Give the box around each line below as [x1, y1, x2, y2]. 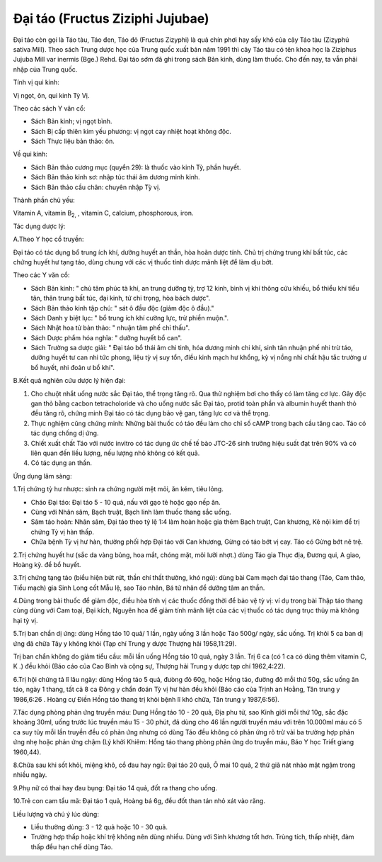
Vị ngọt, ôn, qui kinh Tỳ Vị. [13, 91, 90, 99]
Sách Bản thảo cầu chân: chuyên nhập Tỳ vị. [30, 183, 161, 191]
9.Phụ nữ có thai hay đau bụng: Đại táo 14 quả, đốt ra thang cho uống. [13, 783, 218, 792]
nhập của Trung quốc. [13, 65, 78, 74]
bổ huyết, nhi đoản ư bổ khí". [30, 363, 115, 371]
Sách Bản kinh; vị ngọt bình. [30, 117, 112, 125]
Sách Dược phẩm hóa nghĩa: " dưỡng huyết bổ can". [30, 333, 183, 342]
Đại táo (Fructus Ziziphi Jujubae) [13, 11, 209, 26]
